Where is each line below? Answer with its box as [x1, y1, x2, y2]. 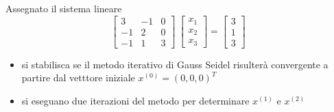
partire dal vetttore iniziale [21, 70, 135, 85]
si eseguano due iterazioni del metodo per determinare [21, 93, 250, 107]
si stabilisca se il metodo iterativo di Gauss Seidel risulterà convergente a [21, 57, 329, 71]
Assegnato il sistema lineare [5, 1, 122, 15]
